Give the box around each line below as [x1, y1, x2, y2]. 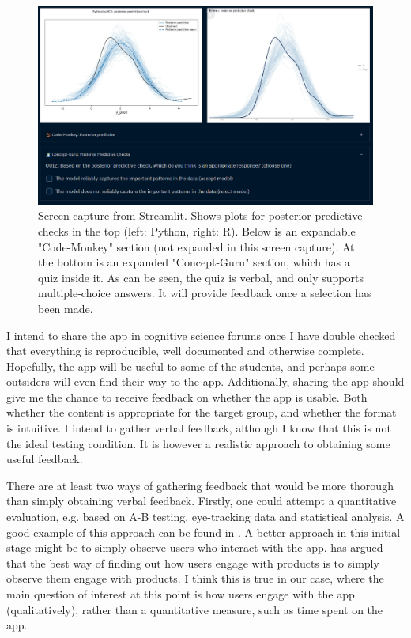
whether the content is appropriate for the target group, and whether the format [6, 404, 397, 421]
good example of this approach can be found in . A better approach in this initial [6, 523, 401, 540]
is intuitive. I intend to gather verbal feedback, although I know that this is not [6, 420, 391, 436]
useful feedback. [6, 451, 83, 467]
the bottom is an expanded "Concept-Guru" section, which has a [38, 254, 350, 270]
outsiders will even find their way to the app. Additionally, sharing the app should [6, 373, 405, 390]
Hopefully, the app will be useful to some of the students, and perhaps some [6, 357, 375, 374]
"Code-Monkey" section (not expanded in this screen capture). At [38, 238, 355, 255]
